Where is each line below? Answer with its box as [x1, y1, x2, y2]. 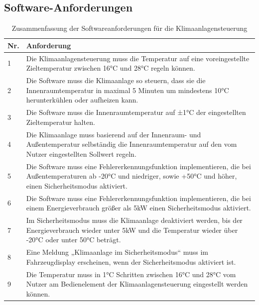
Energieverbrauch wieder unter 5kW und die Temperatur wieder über [26, 224, 238, 235]
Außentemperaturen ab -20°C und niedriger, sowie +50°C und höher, [26, 171, 237, 181]
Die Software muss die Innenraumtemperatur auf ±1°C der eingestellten [26, 107, 246, 117]
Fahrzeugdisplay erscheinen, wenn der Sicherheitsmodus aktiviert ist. [26, 256, 236, 267]
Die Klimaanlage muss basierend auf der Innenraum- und [26, 129, 201, 139]
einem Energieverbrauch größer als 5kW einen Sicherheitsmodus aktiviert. [26, 203, 251, 213]
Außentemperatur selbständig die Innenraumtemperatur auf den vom [26, 139, 237, 149]
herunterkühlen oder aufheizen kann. [26, 95, 138, 105]
